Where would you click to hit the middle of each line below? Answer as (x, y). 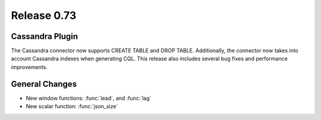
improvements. (29, 67)
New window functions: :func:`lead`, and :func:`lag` (89, 98)
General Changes (44, 84)
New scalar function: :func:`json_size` (72, 106)
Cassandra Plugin (45, 36)
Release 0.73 (44, 15)
